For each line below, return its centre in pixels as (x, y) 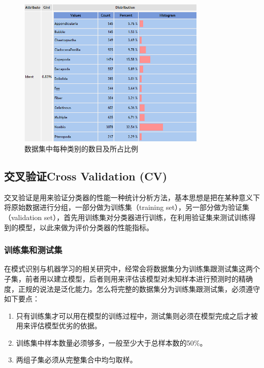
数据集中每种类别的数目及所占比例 (81, 148)
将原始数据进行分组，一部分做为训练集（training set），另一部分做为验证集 (127, 207)
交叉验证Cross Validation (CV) (86, 176)
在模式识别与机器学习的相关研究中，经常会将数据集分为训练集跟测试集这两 (128, 269)
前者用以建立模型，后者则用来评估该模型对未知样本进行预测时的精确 (139, 278)
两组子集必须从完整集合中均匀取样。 (76, 360)
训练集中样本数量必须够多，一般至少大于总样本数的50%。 (111, 342)
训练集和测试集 (33, 250)
